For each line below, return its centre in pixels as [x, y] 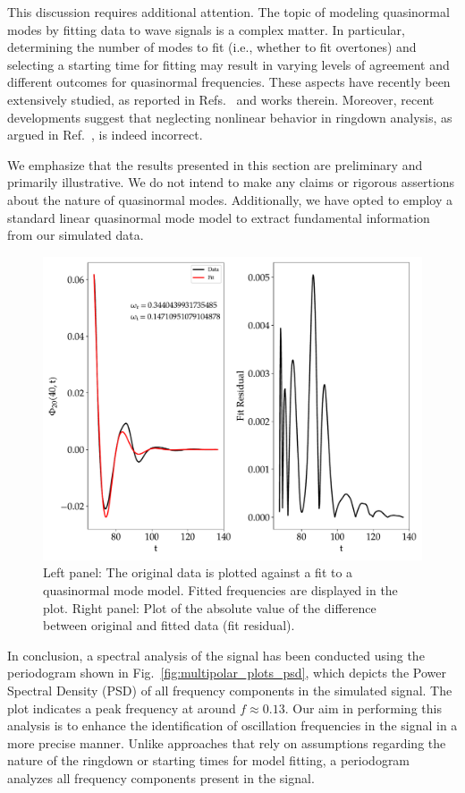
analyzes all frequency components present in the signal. [161, 777]
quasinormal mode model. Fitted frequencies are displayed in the [220, 590]
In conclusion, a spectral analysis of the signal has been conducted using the [216, 655]
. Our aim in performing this [363, 708]
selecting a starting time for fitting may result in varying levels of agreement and [228, 64]
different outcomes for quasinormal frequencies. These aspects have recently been [229, 82]
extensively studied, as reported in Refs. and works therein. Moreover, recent [221, 99]
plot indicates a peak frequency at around [122, 708]
